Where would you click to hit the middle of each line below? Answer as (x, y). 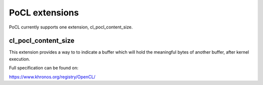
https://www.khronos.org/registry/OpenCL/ (52, 77)
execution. (19, 59)
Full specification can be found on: (44, 68)
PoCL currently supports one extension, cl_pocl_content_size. (71, 27)
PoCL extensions (44, 13)
